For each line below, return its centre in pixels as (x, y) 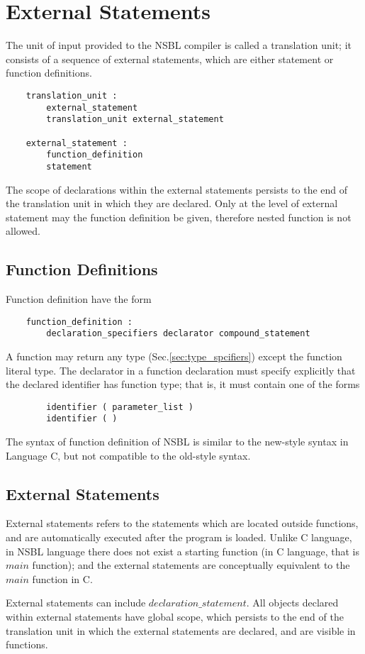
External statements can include (76, 603)
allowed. (23, 231)
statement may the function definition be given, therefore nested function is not (179, 217)
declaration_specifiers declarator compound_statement (178, 334)
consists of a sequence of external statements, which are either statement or (170, 59)
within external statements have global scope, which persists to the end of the (175, 617)
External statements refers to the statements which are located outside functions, (182, 523)
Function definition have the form (79, 299)
